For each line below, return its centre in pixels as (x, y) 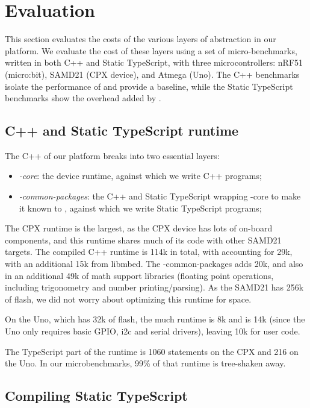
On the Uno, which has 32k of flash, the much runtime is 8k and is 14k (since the (155, 319)
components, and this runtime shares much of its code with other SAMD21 (143, 240)
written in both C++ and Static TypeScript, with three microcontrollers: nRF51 (154, 62)
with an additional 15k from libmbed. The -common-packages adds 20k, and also (154, 264)
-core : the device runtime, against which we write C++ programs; (140, 176)
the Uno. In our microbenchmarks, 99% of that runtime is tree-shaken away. (145, 363)
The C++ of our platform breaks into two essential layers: (112, 155)
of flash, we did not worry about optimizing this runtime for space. (128, 299)
